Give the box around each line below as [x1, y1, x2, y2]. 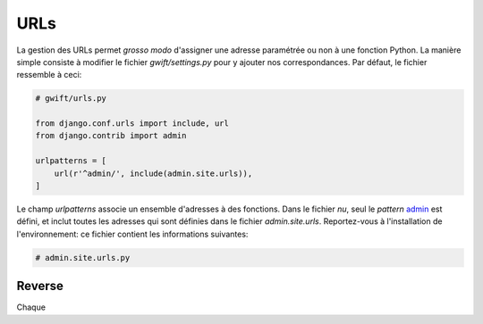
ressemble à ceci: [16, 70, 82, 80]
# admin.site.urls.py [35, 253, 131, 262]
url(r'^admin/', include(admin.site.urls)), [54, 168, 253, 179]
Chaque [16, 302, 47, 312]
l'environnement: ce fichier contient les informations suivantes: [16, 228, 249, 239]
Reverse [16, 278, 64, 294]
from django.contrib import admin [35, 130, 187, 141]
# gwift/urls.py [35, 94, 107, 104]
